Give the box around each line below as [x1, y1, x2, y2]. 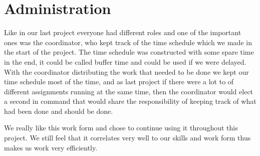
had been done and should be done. [4, 105, 113, 116]
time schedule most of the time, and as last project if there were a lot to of [4, 76, 234, 87]
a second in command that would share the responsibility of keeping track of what [4, 96, 256, 106]
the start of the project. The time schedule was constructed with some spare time [4, 47, 254, 57]
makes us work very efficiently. [4, 142, 98, 152]
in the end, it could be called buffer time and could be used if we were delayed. [4, 56, 246, 67]
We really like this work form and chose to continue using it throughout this [4, 122, 238, 133]
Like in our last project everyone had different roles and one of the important [4, 27, 241, 38]
